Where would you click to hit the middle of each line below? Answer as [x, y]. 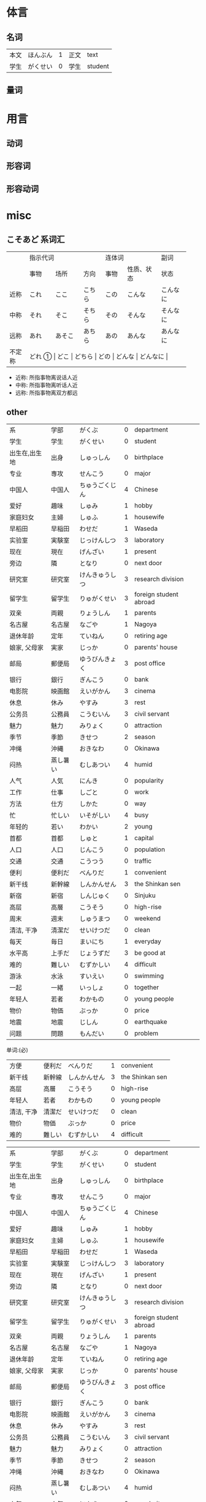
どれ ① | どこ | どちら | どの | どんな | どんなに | [99, 356]
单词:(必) [17, 1050]
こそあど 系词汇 [36, 240]
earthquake [151, 1022]
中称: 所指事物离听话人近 [46, 385]
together [147, 987]
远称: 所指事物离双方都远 [46, 392]
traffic [143, 860]
